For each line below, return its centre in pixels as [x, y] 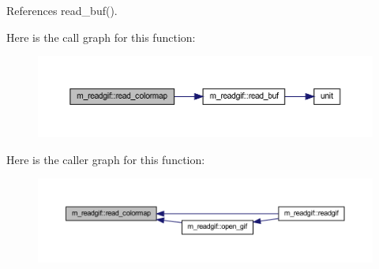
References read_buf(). [62, 10]
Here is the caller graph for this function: [106, 159]
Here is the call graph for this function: [101, 37]
